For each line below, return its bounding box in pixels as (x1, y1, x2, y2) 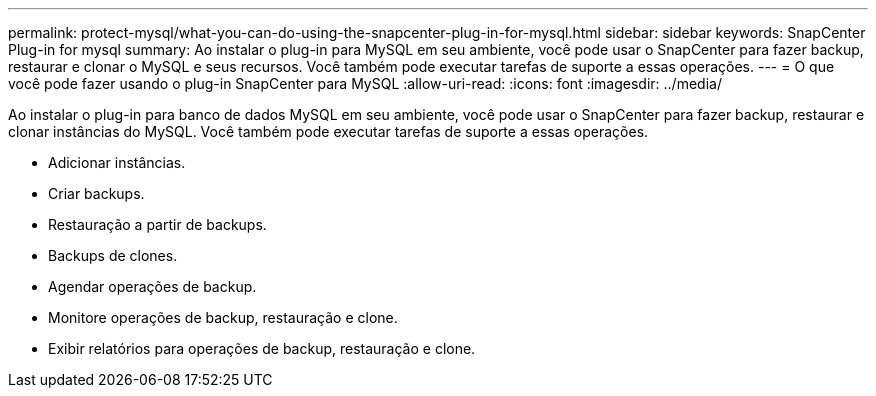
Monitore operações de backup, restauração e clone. (48, 309, 398, 326)
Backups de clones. (48, 247, 178, 264)
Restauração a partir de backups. (48, 216, 267, 233)
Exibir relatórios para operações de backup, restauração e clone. (48, 340, 476, 357)
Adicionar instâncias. (48, 154, 186, 171)
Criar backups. (48, 185, 145, 202)
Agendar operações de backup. (48, 278, 257, 295)
